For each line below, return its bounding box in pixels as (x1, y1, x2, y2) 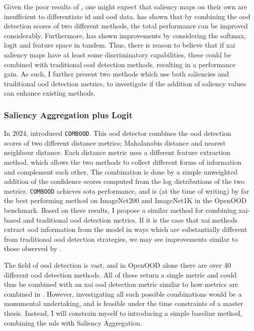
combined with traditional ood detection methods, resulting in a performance (4, 59, 236, 69)
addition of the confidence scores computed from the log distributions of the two (4, 176, 245, 186)
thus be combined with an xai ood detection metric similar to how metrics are (4, 279, 238, 289)
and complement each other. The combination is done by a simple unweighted (4, 166, 237, 177)
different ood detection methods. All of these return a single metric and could (4, 269, 237, 280)
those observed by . (4, 243, 62, 254)
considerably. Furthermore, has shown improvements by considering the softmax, (4, 30, 246, 40)
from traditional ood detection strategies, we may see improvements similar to (4, 233, 238, 244)
